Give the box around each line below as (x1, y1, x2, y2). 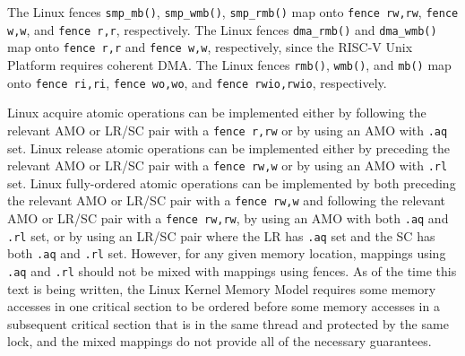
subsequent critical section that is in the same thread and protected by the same (7, 314, 449, 333)
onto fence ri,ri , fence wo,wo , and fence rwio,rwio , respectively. (7, 73, 387, 91)
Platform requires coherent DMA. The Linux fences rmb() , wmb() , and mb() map (7, 55, 452, 74)
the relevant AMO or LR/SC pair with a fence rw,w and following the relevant (7, 191, 446, 210)
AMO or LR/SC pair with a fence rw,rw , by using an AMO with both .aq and (7, 209, 449, 228)
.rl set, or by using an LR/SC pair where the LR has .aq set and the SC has (7, 226, 435, 245)
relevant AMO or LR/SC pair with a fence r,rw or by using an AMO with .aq (7, 120, 448, 139)
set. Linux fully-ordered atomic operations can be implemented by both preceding (7, 173, 456, 192)
